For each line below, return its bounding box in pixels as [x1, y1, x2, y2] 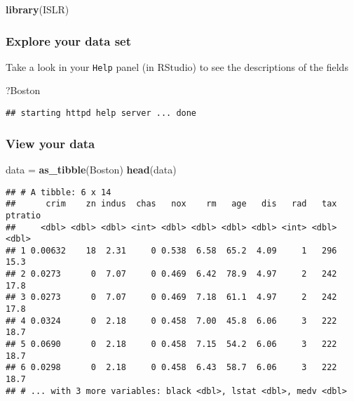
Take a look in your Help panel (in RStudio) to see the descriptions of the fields [6, 59, 348, 74]
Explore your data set [6, 32, 131, 49]
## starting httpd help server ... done [6, 108, 197, 119]
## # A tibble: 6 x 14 [6, 187, 111, 197]
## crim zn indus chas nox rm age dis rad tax [6, 199, 337, 209]
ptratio [6, 210, 41, 221]
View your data [6, 134, 95, 152]
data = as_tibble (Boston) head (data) [6, 162, 177, 176]
